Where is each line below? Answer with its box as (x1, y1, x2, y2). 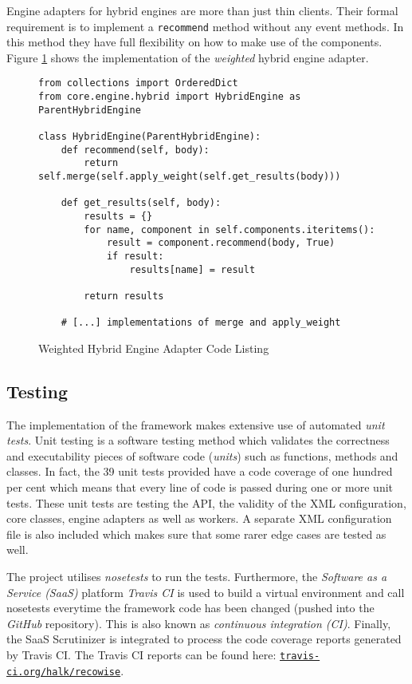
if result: (106, 250, 164, 262)
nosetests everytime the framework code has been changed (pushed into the (6, 599, 375, 616)
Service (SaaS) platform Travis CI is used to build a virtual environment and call (6, 583, 405, 600)
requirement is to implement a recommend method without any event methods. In (6, 18, 404, 34)
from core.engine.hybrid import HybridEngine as (38, 91, 301, 103)
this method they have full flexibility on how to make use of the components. (6, 34, 383, 50)
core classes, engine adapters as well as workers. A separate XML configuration (6, 510, 392, 527)
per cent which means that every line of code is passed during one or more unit (6, 479, 394, 496)
